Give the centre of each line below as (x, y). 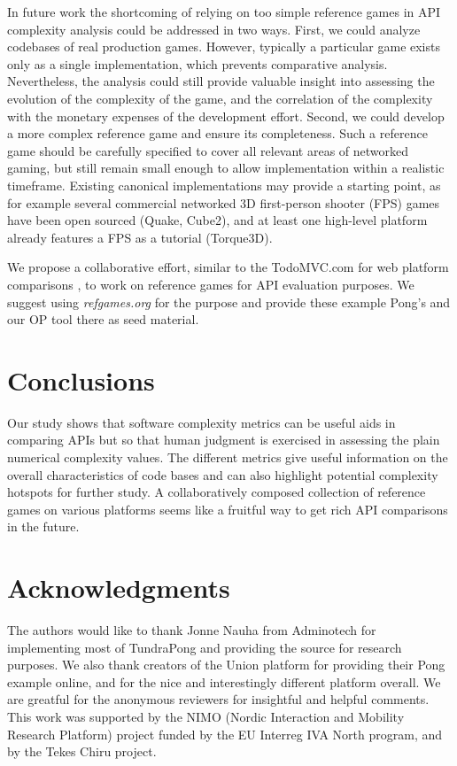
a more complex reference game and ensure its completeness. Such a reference (217, 133)
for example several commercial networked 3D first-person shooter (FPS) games (224, 202)
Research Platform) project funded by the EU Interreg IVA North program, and (225, 734)
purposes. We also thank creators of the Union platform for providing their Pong (226, 665)
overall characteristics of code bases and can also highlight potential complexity (223, 474)
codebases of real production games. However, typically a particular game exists (224, 46)
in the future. (43, 526)
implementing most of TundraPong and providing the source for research (205, 647)
